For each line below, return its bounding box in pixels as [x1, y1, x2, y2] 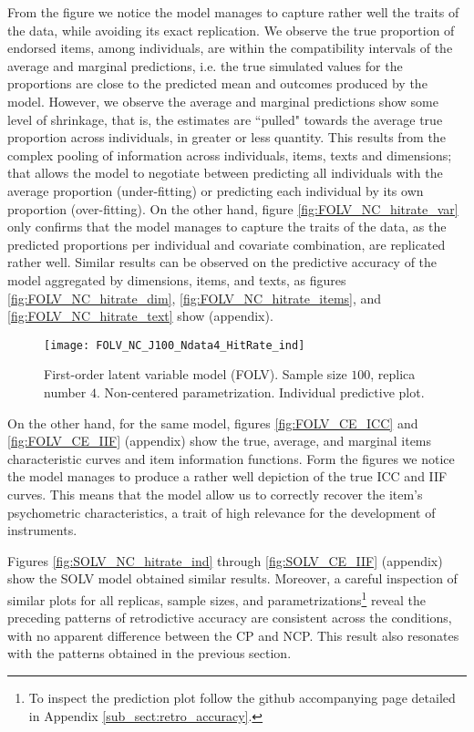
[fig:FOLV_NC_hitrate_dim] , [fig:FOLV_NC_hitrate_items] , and [7, 288, 382, 307]
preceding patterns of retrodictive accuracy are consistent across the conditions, [7, 608, 452, 627]
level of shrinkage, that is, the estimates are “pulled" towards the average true [7, 109, 443, 129]
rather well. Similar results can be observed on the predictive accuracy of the [7, 253, 438, 272]
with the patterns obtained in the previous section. [7, 644, 292, 663]
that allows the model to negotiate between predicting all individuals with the [7, 163, 443, 182]
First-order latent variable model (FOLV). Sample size [44, 365, 347, 384]
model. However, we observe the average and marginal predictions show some [7, 91, 438, 110]
